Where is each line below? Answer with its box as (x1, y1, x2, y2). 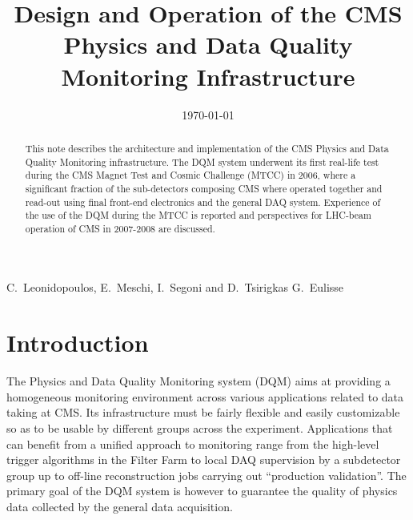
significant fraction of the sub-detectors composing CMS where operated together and (25, 181, 383, 195)
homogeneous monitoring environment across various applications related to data (6, 388, 404, 405)
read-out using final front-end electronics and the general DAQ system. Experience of (25, 195, 381, 208)
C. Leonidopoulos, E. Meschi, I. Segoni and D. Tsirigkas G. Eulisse (6, 279, 344, 296)
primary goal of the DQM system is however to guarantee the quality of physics (6, 482, 398, 499)
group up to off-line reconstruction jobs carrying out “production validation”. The (6, 466, 407, 483)
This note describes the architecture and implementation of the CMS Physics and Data (25, 141, 389, 155)
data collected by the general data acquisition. (6, 498, 233, 514)
